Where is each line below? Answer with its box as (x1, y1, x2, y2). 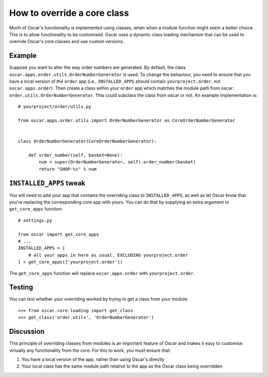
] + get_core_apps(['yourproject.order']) (18, 259, 123, 265)
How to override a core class (9, 7, 129, 18)
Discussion (9, 327, 45, 336)
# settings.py (18, 217, 52, 223)
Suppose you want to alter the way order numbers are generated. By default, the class (9, 64, 186, 70)
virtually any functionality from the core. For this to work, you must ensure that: (9, 347, 171, 353)
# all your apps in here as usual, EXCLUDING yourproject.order (28, 252, 188, 258)
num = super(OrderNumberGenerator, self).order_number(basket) (39, 159, 196, 165)
